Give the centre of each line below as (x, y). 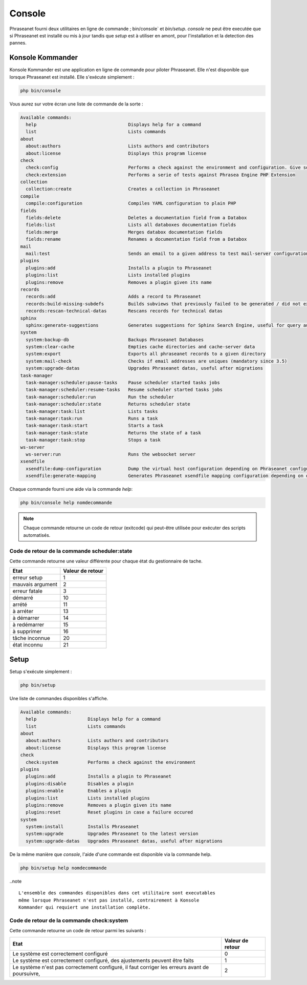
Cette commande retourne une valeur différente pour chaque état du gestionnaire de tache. (106, 561)
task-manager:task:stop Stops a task (93, 440)
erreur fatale (28, 591)
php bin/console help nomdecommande (66, 503)
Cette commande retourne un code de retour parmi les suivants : (78, 931)
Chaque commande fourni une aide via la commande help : (71, 489)
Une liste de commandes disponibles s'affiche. (59, 698)
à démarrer (26, 618)
